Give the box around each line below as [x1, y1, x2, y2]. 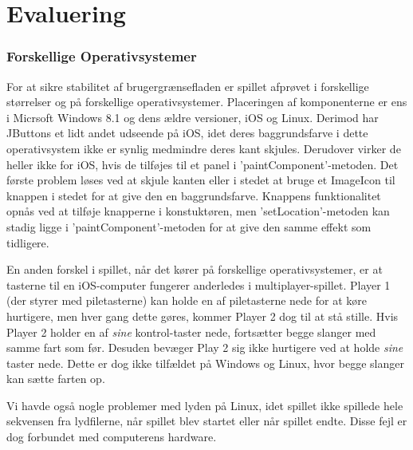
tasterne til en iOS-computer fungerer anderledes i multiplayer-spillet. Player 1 [6, 276, 391, 293]
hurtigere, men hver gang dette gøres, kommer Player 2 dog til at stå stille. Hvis [6, 307, 399, 324]
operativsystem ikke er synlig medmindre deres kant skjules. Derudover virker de [6, 140, 401, 156]
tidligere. [6, 234, 49, 251]
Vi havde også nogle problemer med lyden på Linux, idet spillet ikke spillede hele [6, 397, 403, 413]
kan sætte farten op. [6, 370, 105, 387]
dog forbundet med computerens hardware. [6, 428, 217, 445]
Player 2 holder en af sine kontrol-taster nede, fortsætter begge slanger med [6, 323, 376, 340]
